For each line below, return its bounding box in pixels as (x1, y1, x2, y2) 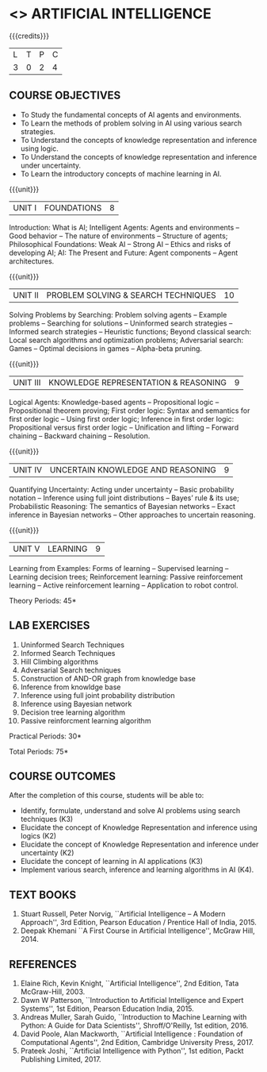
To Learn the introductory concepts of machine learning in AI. (20, 168, 222, 179)
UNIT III (13, 376, 41, 388)
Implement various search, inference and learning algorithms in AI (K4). (20, 865, 254, 874)
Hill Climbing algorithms (20, 657, 98, 666)
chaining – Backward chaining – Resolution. (9, 430, 151, 441)
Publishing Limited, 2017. (20, 1055, 101, 1064)
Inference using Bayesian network (20, 699, 132, 708)
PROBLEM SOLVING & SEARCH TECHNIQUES (46, 289, 216, 300)
